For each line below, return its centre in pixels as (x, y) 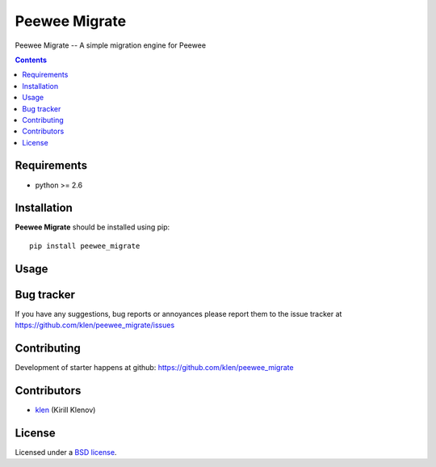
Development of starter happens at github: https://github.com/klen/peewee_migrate (154, 368)
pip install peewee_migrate (85, 246)
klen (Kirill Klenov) (65, 410)
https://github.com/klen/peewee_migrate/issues (95, 325)
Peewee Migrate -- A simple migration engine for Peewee (110, 45)
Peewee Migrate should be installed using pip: (92, 227)
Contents (31, 60)
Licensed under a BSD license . (66, 452)
